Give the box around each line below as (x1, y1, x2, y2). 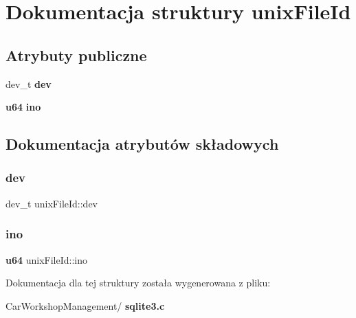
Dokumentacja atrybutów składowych (5, 133, 279, 155)
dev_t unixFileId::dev (5, 196, 98, 210)
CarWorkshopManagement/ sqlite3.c (5, 298, 165, 313)
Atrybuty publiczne (5, 44, 147, 65)
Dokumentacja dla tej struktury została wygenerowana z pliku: (5, 275, 271, 290)
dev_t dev (5, 76, 52, 91)
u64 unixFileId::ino (5, 252, 88, 266)
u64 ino (5, 100, 41, 114)
